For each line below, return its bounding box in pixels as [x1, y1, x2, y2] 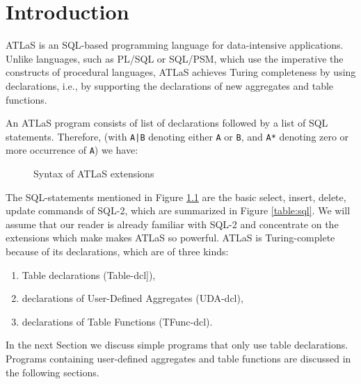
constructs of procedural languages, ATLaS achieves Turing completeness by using [6, 65, 356, 79]
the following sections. [6, 365, 99, 379]
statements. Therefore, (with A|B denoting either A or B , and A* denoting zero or [6, 129, 349, 143]
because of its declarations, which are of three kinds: [6, 243, 229, 258]
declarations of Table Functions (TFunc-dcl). [22, 314, 213, 328]
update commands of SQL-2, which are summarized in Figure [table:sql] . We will [6, 203, 351, 218]
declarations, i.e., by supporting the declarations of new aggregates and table [6, 78, 334, 93]
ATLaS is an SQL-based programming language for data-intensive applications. [6, 38, 344, 52]
